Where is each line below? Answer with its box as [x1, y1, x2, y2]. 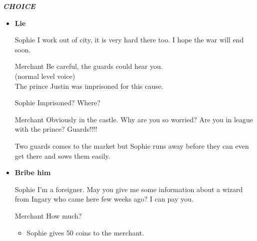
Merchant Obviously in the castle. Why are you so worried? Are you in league [14, 114, 253, 124]
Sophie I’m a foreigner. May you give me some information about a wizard [14, 184, 243, 194]
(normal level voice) [14, 70, 75, 81]
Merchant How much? [14, 210, 82, 221]
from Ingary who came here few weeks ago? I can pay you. [14, 194, 194, 204]
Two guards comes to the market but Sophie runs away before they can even [14, 140, 249, 151]
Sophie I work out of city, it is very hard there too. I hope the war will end [14, 34, 244, 45]
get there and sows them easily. [14, 150, 110, 161]
